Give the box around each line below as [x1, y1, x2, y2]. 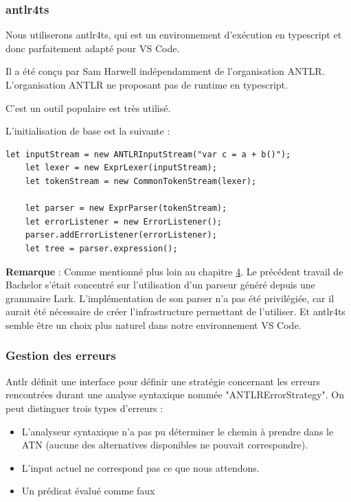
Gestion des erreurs [5, 347, 116, 364]
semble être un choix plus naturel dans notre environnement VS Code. [5, 317, 302, 332]
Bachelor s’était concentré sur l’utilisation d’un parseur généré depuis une [5, 277, 315, 292]
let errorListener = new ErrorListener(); [25, 216, 222, 227]
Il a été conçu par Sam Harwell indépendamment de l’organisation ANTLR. [5, 64, 325, 78]
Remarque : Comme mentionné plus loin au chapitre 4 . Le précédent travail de [5, 264, 343, 278]
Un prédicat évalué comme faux [21, 483, 155, 498]
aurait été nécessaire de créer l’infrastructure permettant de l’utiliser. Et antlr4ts [5, 304, 346, 319]
